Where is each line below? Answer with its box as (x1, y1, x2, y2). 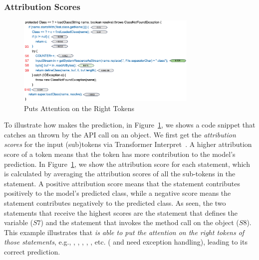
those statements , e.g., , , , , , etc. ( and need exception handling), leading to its (4, 237, 248, 247)
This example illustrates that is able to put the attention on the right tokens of (4, 227, 245, 237)
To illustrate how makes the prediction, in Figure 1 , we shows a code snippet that (4, 120, 256, 130)
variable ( (4, 217, 33, 228)
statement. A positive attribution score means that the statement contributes (4, 178, 241, 188)
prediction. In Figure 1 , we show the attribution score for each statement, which (4, 158, 250, 169)
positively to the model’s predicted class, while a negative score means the (4, 188, 231, 198)
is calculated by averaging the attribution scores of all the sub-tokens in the (4, 168, 236, 179)
